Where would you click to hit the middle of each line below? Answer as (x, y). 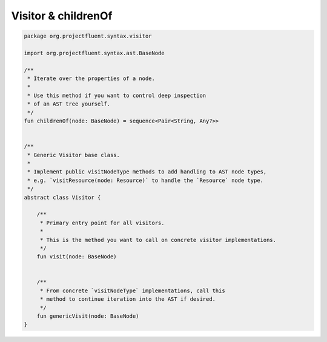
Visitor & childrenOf (62, 16)
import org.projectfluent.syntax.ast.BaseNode (94, 53)
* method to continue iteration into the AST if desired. (128, 299)
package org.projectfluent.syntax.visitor (88, 36)
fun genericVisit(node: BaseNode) (88, 316)
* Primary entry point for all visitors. (102, 223)
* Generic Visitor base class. (74, 155)
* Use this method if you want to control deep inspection (117, 95)
